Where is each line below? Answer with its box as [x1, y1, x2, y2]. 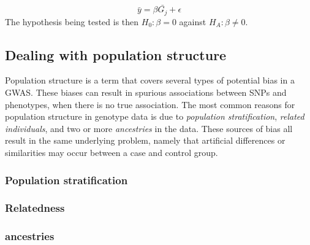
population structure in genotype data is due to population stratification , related [5, 110, 304, 123]
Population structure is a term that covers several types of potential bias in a [5, 74, 295, 87]
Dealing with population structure [5, 45, 227, 64]
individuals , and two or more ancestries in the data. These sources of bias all [5, 122, 293, 134]
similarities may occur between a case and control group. [5, 146, 218, 159]
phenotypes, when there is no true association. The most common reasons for [5, 98, 295, 111]
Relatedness [5, 200, 65, 216]
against [179, 15, 206, 28]
